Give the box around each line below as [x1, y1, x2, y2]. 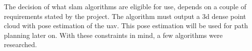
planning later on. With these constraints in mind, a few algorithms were [4, 30, 223, 40]
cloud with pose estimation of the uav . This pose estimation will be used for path [4, 20, 248, 31]
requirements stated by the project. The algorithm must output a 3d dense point [4, 11, 246, 21]
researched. [4, 39, 37, 50]
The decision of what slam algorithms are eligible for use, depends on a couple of [4, 1, 247, 11]
